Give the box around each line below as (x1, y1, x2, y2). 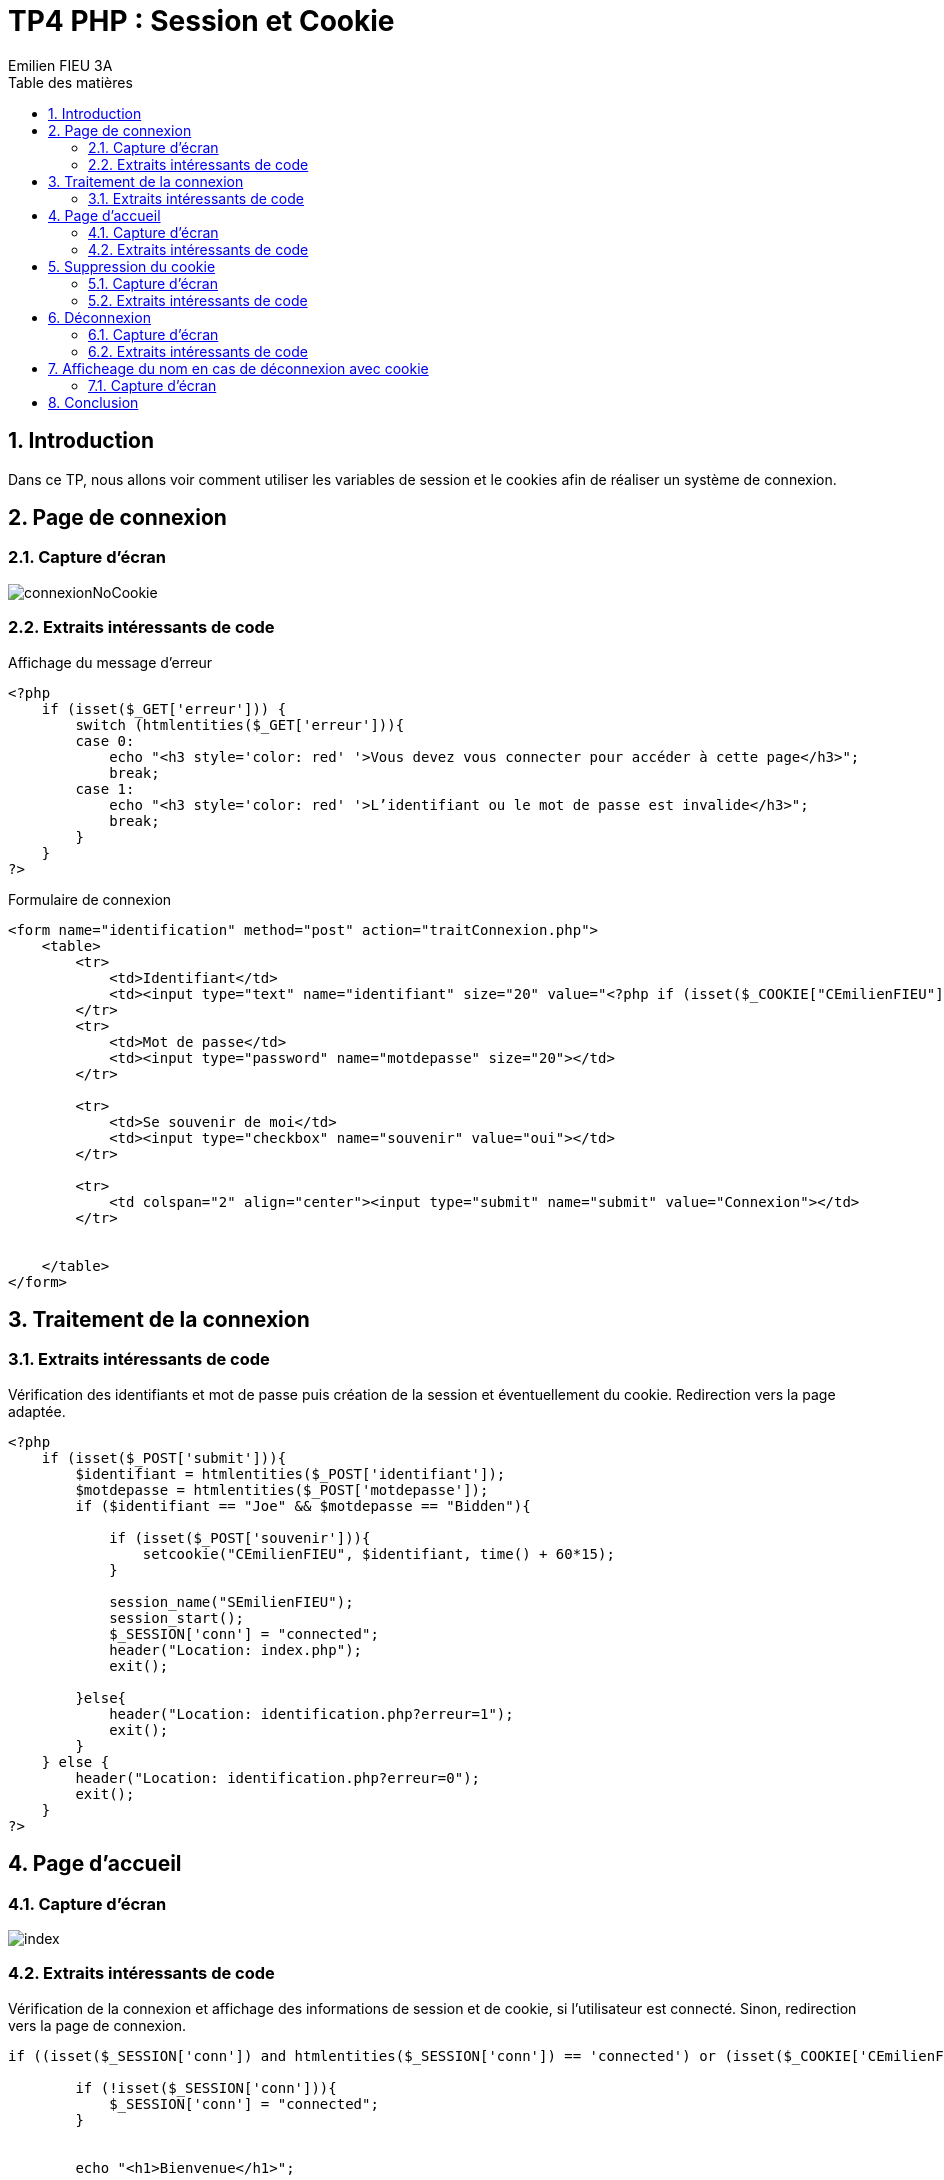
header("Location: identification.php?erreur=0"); (75, 1769, 481, 1786)
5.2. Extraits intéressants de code (88, 291, 308, 309)
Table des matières (8, 73, 133, 91)
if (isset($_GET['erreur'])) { (41, 700, 287, 717)
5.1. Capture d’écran (88, 274, 218, 292)
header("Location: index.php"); (109, 1641, 363, 1658)
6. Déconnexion (48, 308, 151, 326)
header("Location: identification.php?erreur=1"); (109, 1705, 514, 1722)
